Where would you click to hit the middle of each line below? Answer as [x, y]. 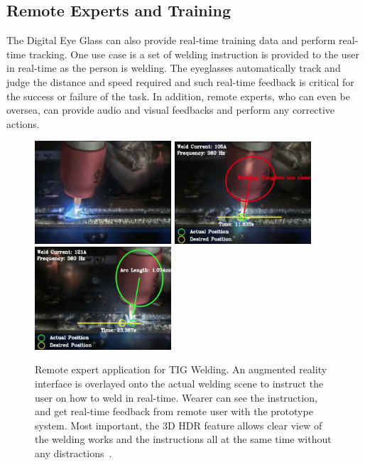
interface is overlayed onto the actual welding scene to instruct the [179, 384]
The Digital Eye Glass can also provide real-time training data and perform [171, 40]
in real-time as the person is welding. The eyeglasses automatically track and [174, 68]
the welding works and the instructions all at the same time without [183, 439]
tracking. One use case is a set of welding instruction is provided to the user [194, 54]
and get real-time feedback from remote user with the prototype [174, 411]
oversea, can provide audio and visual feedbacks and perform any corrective [171, 110]
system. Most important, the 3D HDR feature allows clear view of [179, 425]
